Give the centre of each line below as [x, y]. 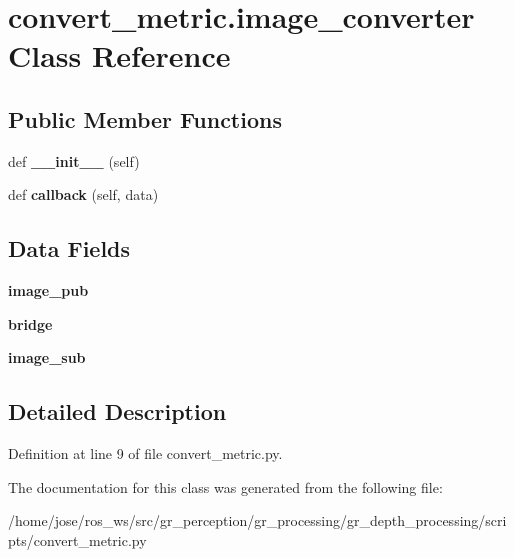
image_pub [48, 290]
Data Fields [69, 248]
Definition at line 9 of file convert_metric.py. [145, 453]
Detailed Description [117, 411]
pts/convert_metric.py [77, 539]
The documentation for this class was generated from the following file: [225, 486]
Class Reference [119, 55]
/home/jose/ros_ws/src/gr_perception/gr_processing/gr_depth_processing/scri [257, 520]
